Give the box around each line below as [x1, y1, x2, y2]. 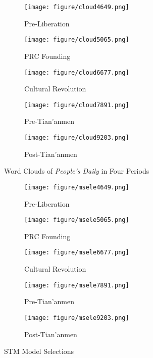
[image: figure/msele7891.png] [24, 281, 129, 289]
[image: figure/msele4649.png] [24, 183, 129, 191]
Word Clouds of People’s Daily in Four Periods [4, 166, 149, 176]
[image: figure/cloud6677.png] [24, 69, 129, 76]
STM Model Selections [4, 346, 74, 356]
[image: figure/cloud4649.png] [24, 4, 129, 11]
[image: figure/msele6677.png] [24, 249, 129, 256]
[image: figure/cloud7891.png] [24, 101, 129, 109]
